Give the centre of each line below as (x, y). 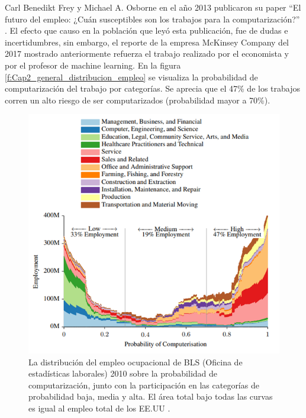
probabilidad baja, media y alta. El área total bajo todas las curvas (151, 396)
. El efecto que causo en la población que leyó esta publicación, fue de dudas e (146, 30)
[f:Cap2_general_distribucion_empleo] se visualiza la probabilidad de (131, 77)
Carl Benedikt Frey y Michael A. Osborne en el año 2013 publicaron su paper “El (153, 7)
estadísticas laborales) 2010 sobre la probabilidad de (123, 373)
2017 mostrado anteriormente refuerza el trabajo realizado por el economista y (147, 54)
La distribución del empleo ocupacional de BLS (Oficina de (136, 362)
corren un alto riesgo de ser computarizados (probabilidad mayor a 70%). (138, 100)
